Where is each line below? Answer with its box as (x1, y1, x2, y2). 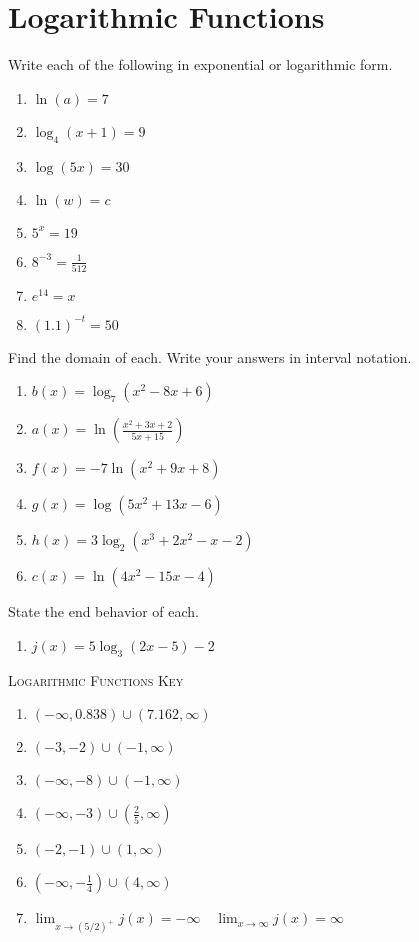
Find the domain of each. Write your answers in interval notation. (8, 346, 412, 367)
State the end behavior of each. (8, 601, 199, 622)
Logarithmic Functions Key (8, 669, 184, 690)
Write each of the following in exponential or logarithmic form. (8, 54, 393, 75)
